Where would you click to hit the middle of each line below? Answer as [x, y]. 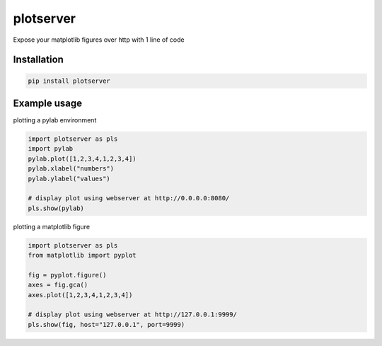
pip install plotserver [69, 81]
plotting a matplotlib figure [52, 226]
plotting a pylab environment [55, 120]
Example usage [48, 103]
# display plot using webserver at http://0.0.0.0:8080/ [129, 198]
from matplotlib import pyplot [82, 255]
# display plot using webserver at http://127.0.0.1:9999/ [132, 315]
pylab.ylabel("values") [69, 178]
